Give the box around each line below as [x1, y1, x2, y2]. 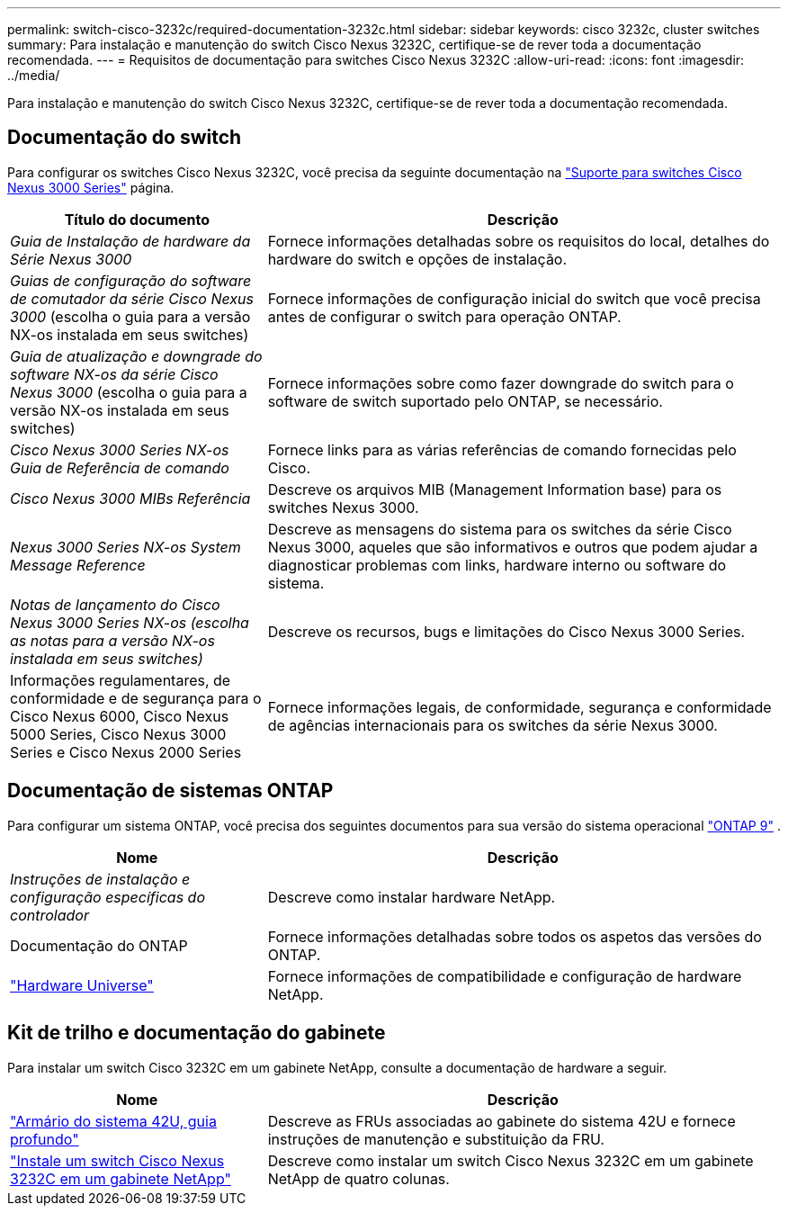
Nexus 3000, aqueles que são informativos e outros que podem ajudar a [267, 537, 758, 556]
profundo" [10, 1129, 79, 1148]
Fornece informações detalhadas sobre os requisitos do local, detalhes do [267, 231, 770, 250]
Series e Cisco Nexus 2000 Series [10, 742, 242, 761]
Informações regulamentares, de [10, 670, 231, 689]
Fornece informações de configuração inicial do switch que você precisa [267, 289, 761, 308]
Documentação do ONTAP [10, 936, 188, 955]
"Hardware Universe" [10, 975, 154, 994]
